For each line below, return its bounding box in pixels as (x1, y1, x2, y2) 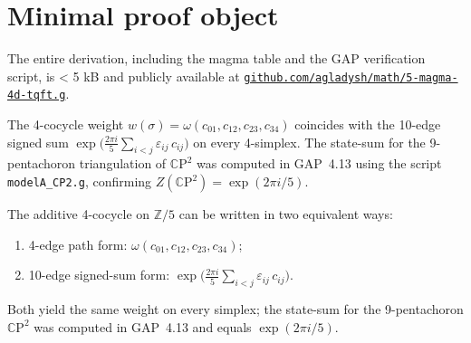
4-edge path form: (28, 234, 128, 253)
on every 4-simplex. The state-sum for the (193, 132, 426, 151)
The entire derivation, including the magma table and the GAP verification (7, 49, 426, 68)
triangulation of (79, 154, 167, 173)
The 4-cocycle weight (7, 115, 124, 134)
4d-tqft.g (7, 89, 66, 102)
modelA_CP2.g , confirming (7, 172, 152, 191)
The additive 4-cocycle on (7, 205, 150, 224)
